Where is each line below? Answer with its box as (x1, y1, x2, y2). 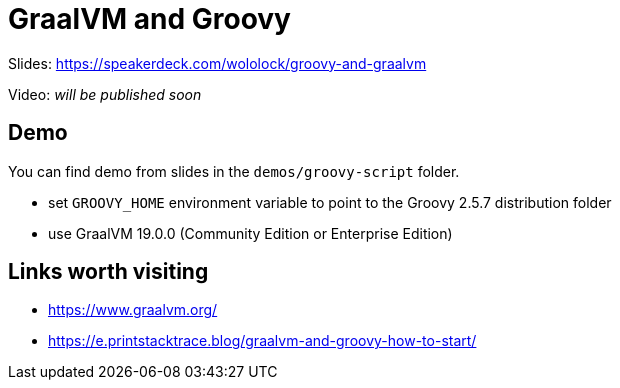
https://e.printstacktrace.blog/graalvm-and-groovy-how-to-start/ (48, 332, 477, 350)
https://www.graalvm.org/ (48, 301, 218, 319)
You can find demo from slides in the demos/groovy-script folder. (8, 162, 460, 180)
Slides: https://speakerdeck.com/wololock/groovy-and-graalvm (8, 54, 427, 72)
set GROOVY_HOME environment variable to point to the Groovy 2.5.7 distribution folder (48, 193, 612, 211)
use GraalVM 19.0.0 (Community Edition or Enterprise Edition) (48, 224, 453, 242)
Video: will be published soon (8, 85, 202, 103)
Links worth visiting (8, 259, 209, 285)
